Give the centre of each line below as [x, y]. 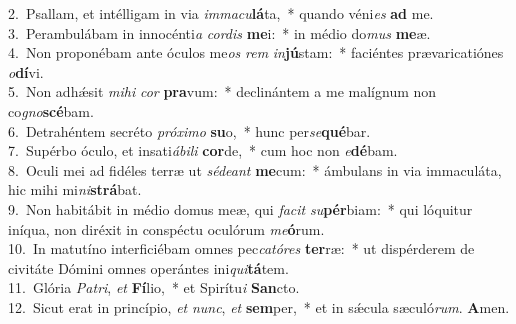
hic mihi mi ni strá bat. [75, 189]
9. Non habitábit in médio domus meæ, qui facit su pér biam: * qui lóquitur [240, 208]
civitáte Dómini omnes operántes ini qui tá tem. [148, 267]
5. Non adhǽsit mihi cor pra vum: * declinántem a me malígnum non [222, 91]
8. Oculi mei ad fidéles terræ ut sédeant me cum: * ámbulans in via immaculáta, [255, 169]
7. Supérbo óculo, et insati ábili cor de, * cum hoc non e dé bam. [203, 150]
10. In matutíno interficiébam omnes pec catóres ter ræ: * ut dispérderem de [241, 248]
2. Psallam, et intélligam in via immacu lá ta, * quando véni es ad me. [221, 13]
